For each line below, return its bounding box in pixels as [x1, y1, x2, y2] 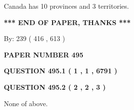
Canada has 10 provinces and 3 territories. [4, 1, 129, 11]
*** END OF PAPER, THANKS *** [4, 17, 131, 27]
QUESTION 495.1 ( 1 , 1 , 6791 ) [4, 66, 118, 76]
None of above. [4, 98, 48, 108]
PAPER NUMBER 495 [4, 49, 83, 59]
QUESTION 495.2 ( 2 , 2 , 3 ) [4, 82, 106, 92]
